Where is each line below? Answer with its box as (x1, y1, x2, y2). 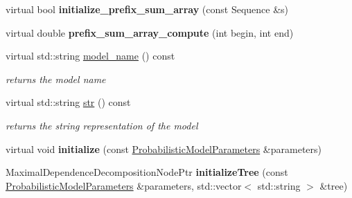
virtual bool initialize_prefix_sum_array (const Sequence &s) (6, 2, 289, 16)
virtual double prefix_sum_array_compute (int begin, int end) (6, 25, 294, 39)
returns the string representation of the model (6, 118, 198, 132)
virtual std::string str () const (6, 95, 131, 109)
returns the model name (6, 71, 106, 86)
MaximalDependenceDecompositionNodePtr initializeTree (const (6, 165, 288, 179)
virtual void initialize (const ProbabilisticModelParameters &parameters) (6, 141, 322, 156)
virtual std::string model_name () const (6, 48, 175, 63)
